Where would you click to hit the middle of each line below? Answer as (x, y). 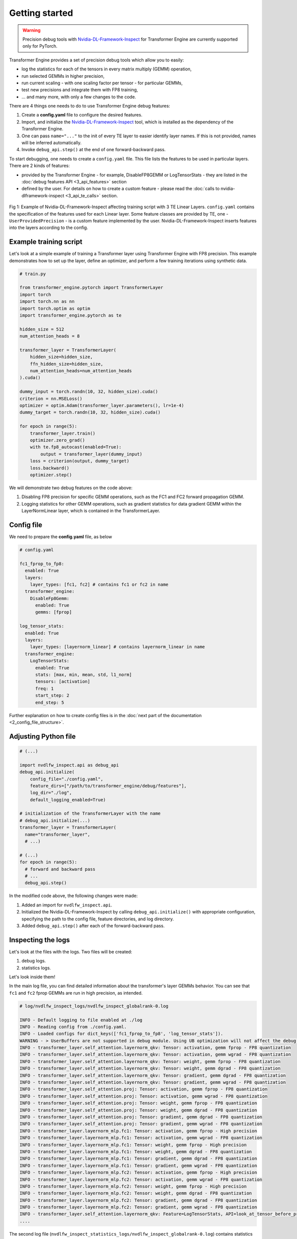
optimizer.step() (51, 475)
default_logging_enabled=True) (68, 800)
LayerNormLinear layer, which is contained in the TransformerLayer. (91, 511)
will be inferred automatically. (51, 143)
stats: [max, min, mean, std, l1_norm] (84, 675)
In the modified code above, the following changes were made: (74, 896)
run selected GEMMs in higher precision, (63, 76)
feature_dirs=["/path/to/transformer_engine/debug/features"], (108, 786)
